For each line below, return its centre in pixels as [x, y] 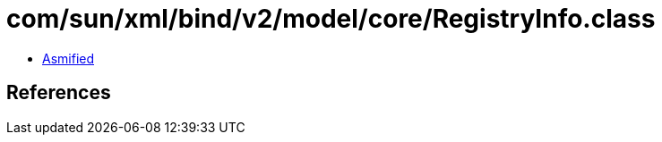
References [59, 93]
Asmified [69, 58]
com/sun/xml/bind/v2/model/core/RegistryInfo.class [331, 19]
